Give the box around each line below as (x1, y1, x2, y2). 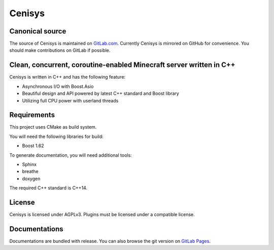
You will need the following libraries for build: (9, 133, 104, 139)
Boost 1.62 (22, 142, 44, 149)
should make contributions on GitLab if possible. (9, 47, 111, 53)
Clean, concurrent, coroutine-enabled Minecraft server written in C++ (9, 61, 235, 69)
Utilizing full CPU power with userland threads (22, 97, 119, 103)
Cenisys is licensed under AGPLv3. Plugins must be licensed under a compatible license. (9, 211, 195, 218)
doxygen (22, 175, 41, 182)
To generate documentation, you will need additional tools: (9, 152, 132, 158)
